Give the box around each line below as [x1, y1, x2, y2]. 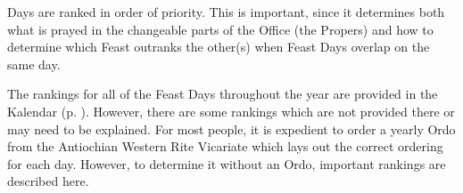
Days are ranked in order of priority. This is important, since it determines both [7, 3, 445, 20]
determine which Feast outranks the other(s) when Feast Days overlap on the [7, 37, 430, 56]
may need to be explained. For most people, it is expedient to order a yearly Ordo [7, 119, 456, 138]
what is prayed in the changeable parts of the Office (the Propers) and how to [7, 20, 434, 38]
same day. [7, 54, 61, 73]
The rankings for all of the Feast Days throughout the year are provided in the [7, 84, 438, 103]
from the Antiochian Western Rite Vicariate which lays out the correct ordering [7, 137, 443, 156]
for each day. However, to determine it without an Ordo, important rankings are [7, 154, 446, 173]
